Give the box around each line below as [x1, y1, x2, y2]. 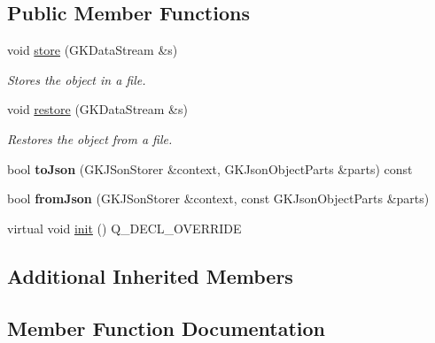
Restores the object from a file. [7, 129, 173, 148]
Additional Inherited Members [7, 262, 293, 289]
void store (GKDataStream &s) [7, 41, 178, 59]
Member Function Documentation [7, 314, 326, 341]
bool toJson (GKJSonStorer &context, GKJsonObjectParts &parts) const [7, 159, 413, 178]
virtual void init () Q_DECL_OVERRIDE [7, 218, 242, 237]
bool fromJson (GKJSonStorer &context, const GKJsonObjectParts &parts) [7, 189, 430, 208]
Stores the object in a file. [7, 70, 146, 88]
